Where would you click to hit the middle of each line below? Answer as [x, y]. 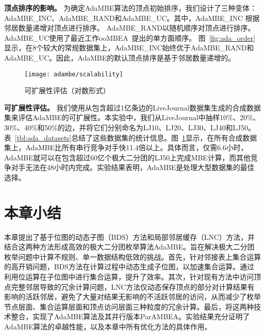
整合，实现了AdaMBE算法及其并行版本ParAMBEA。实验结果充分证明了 [130, 316]
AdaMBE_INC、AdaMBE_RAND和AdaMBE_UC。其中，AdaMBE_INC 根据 [132, 18]
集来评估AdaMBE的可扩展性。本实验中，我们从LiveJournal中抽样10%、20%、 [132, 117]
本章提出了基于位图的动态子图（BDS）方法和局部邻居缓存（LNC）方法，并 [129, 236]
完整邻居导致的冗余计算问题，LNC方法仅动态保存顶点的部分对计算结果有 [133, 286]
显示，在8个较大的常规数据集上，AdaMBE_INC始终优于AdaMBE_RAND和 [129, 48]
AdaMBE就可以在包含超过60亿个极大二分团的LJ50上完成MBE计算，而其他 [127, 157]
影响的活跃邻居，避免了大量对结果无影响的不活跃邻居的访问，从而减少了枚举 [132, 297]
